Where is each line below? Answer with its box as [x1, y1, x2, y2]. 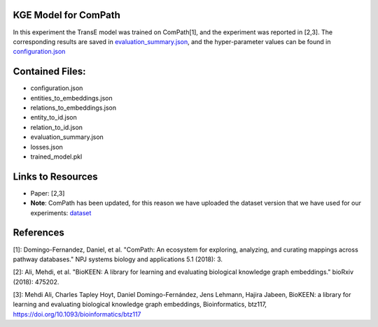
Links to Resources [13, 170, 98, 182]
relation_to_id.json [30, 123, 83, 131]
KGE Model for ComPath [13, 9, 120, 21]
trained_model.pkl [30, 152, 83, 161]
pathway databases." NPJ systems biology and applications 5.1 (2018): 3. [13, 255, 223, 263]
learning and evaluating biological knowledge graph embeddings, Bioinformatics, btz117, [13, 300, 267, 309]
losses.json [30, 143, 63, 151]
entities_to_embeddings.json [30, 94, 113, 102]
